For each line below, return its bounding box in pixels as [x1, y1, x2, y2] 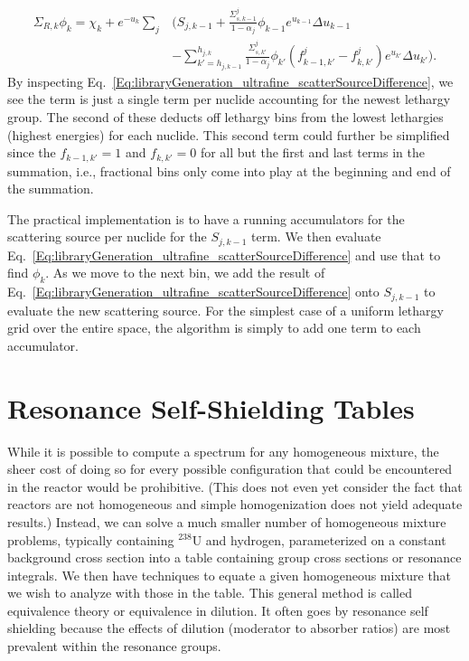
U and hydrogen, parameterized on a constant [192, 530, 446, 549]
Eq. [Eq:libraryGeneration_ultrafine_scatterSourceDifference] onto [7, 282, 380, 301]
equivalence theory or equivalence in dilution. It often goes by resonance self [7, 600, 428, 619]
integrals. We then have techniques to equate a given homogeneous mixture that [7, 565, 452, 584]
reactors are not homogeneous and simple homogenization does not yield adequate [7, 495, 463, 514]
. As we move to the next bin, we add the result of [45, 263, 325, 282]
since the [7, 143, 56, 162]
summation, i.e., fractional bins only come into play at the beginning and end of [7, 161, 451, 180]
